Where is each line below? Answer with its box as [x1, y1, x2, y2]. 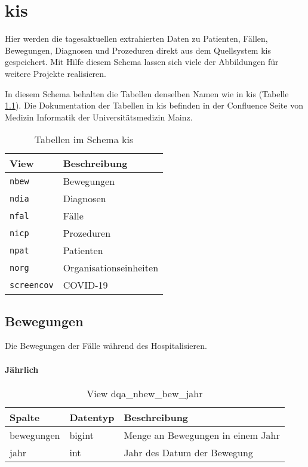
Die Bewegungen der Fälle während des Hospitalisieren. [5, 339, 207, 352]
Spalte [10, 410, 40, 424]
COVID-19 [63, 278, 108, 292]
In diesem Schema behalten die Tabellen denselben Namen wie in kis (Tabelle [5, 87, 289, 100]
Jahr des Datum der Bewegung [124, 445, 253, 459]
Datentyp [69, 410, 115, 424]
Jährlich [5, 363, 39, 375]
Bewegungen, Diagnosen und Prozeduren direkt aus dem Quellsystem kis [5, 44, 271, 56]
